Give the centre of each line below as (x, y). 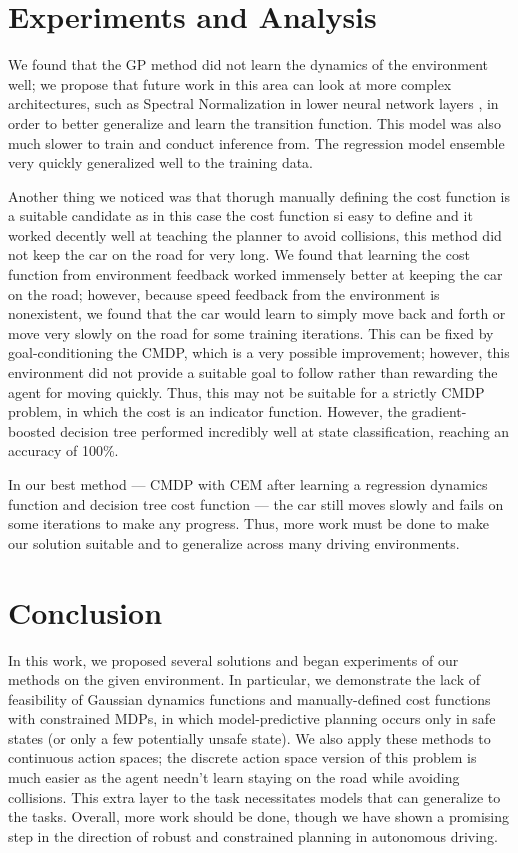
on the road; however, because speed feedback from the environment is (224, 293)
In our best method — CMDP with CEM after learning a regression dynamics (248, 484)
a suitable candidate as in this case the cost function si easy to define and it (240, 215)
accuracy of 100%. (63, 450)
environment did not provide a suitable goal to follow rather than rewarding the (253, 372)
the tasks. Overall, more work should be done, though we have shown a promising (259, 816)
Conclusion (85, 611)
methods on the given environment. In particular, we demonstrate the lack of (244, 679)
